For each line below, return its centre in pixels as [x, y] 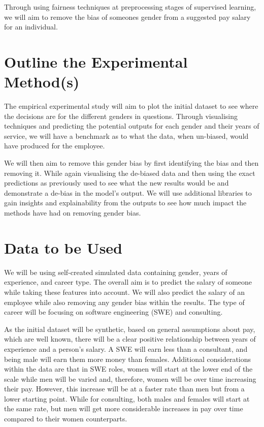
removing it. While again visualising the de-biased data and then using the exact [130, 173]
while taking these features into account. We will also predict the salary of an [125, 292]
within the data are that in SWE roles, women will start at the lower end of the [128, 369]
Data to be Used [63, 247]
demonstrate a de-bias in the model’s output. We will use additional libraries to [128, 192]
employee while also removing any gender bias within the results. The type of [124, 302]
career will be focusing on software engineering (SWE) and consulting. [113, 312]
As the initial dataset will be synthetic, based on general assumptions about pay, [130, 329]
